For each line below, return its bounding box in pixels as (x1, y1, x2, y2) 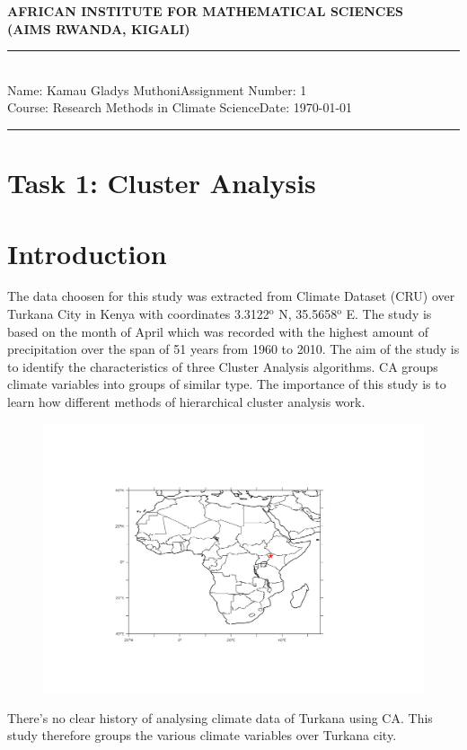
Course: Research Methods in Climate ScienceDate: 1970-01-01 (7, 98, 353, 117)
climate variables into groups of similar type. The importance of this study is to (7, 375, 446, 393)
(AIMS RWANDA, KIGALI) (7, 19, 190, 38)
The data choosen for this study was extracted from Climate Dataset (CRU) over (7, 287, 455, 305)
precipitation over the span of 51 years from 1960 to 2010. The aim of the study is (7, 340, 460, 358)
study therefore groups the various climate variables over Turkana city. (7, 726, 397, 745)
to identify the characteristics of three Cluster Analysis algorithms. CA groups (7, 357, 438, 375)
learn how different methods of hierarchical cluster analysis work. (7, 393, 366, 411)
